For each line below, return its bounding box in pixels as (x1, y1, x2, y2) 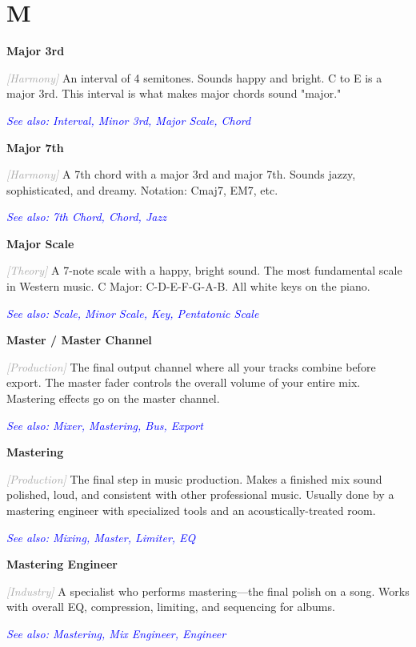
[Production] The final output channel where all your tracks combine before (6, 358, 376, 375)
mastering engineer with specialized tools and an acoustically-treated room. (6, 502, 376, 518)
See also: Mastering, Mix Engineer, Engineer (6, 625, 226, 641)
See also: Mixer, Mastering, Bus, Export (6, 416, 203, 433)
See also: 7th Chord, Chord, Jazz (6, 208, 166, 225)
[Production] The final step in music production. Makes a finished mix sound (6, 470, 382, 487)
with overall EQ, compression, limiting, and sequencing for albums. (6, 598, 335, 615)
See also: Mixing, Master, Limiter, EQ (6, 528, 196, 545)
